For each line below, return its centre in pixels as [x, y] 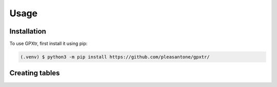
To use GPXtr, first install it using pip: [48, 44]
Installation [28, 31]
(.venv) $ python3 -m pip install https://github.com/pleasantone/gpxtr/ [115, 57]
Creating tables [35, 73]
